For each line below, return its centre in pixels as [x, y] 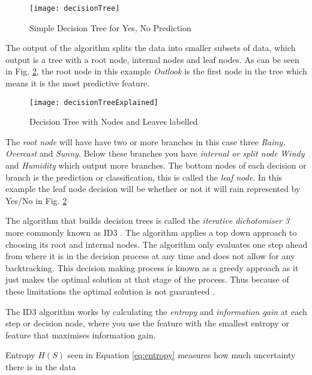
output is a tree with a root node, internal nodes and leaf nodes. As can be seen [152, 59]
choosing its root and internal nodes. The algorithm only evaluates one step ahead [157, 244]
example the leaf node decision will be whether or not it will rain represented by [153, 189]
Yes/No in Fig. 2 [36, 200]
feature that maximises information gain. [81, 334]
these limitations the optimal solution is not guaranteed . [110, 291]
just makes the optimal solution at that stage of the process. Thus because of [147, 279]
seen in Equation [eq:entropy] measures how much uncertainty [181, 355]
